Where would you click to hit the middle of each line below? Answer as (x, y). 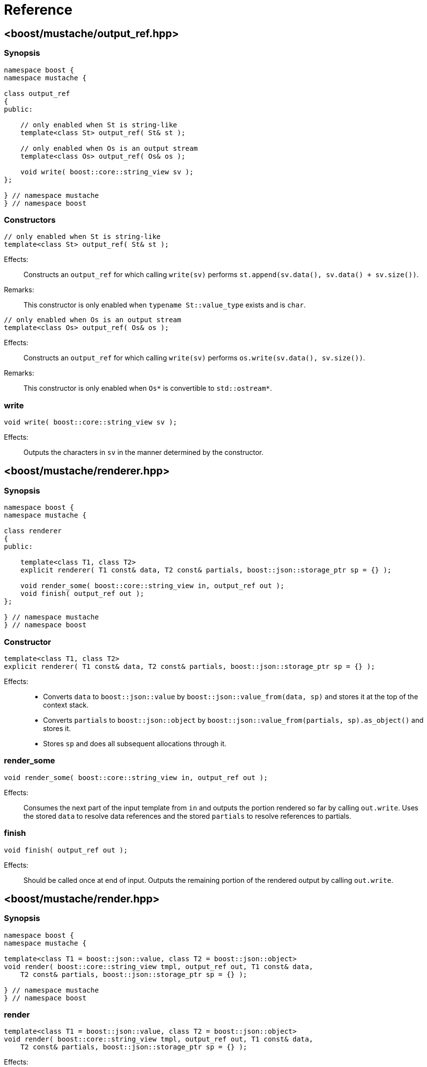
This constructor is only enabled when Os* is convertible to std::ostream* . (148, 388)
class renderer (33, 531)
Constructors (30, 220)
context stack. (66, 705)
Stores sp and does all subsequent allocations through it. (135, 744)
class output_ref (37, 93)
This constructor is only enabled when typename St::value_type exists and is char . (165, 305)
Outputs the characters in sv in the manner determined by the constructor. (144, 452)
